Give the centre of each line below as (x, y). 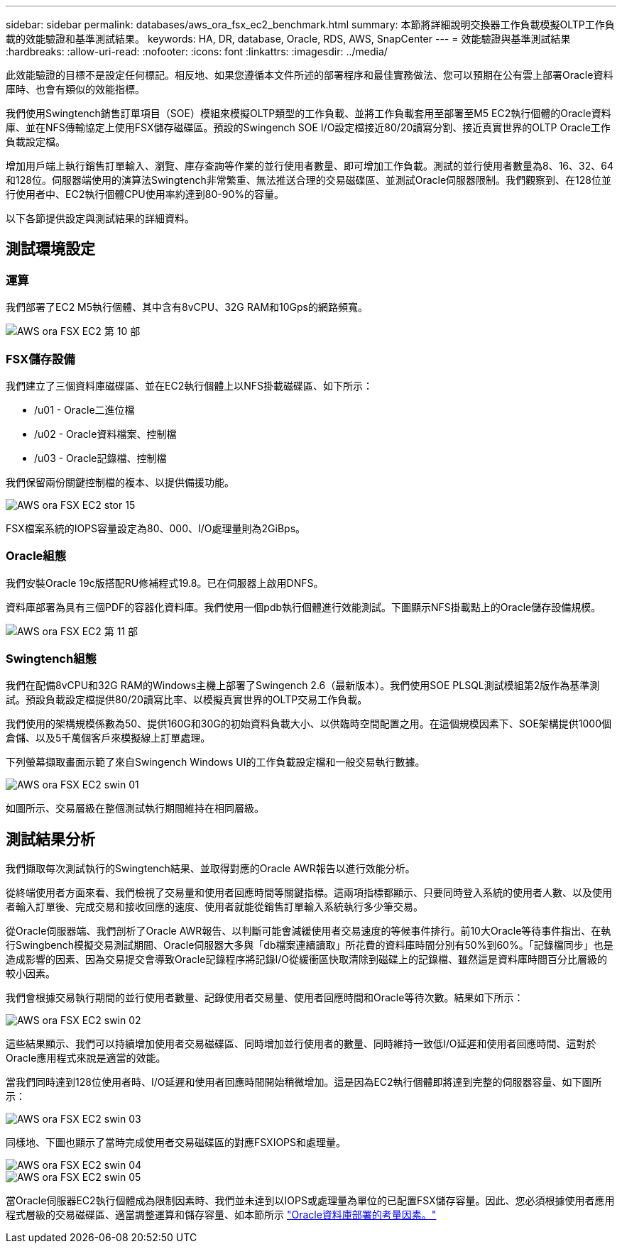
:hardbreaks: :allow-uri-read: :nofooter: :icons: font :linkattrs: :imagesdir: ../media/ (197, 51)
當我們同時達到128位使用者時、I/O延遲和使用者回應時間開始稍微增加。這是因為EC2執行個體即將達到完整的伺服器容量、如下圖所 (304, 1082)
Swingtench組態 (51, 659)
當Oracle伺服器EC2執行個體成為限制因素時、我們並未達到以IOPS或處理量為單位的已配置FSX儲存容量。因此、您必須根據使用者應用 (310, 1201)
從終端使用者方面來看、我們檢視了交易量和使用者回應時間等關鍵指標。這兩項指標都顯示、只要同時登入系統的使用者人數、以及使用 (309, 893)
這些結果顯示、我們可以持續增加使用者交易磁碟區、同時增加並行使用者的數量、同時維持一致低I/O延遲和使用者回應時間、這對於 (301, 1044)
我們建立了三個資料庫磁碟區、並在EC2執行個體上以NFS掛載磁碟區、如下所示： (189, 385)
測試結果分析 (50, 839)
